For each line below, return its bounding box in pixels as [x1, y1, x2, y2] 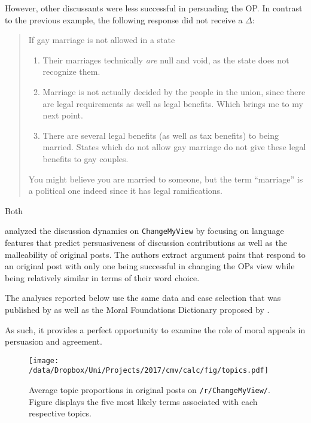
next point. [42, 109, 83, 121]
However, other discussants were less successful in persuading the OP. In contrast [5, 2, 303, 14]
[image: [29, 356, 59, 365]
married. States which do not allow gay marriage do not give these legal [42, 141, 306, 153]
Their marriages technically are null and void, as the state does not [42, 53, 289, 66]
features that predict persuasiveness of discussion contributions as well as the [5, 236, 287, 248]
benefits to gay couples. [42, 152, 129, 165]
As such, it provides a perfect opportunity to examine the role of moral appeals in [5, 323, 306, 336]
